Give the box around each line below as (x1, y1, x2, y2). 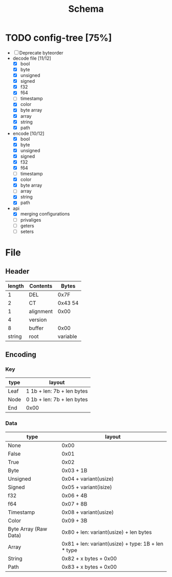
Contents (29, 282, 53, 290)
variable (57, 333, 77, 340)
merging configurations (20, 211, 70, 217)
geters (20, 222, 34, 229)
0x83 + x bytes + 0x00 (61, 563, 117, 570)
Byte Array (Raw (8, 525, 48, 532)
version (29, 316, 47, 323)
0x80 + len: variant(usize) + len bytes (61, 528, 152, 535)
